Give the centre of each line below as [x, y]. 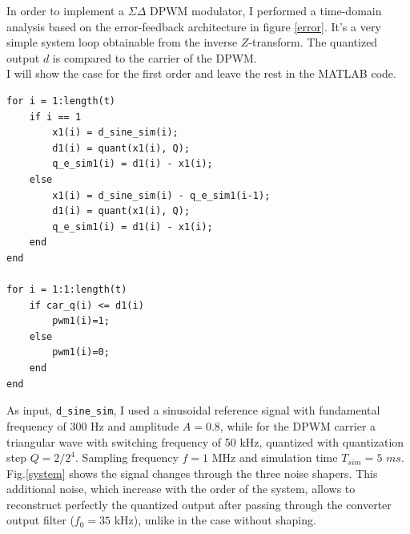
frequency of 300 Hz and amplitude [93, 425]
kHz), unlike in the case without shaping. [215, 520]
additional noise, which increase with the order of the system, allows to [181, 489]
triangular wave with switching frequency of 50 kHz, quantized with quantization [205, 441]
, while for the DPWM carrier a [298, 425]
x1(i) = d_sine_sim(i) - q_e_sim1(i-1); [161, 195]
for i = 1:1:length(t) [67, 290]
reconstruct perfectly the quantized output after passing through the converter [199, 504]
